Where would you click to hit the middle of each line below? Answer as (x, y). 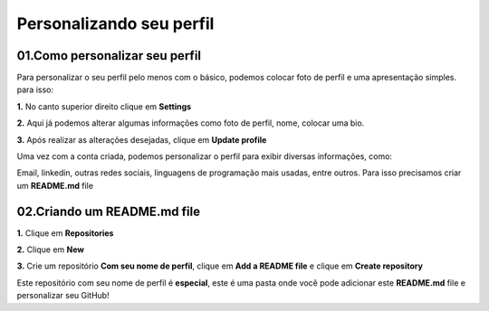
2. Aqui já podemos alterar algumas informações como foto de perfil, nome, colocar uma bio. (191, 123)
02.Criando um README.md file (109, 211)
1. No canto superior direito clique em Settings (104, 106)
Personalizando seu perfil (115, 24)
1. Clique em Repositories (65, 233)
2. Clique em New (51, 250)
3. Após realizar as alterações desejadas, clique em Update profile (142, 139)
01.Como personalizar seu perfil (109, 56)
